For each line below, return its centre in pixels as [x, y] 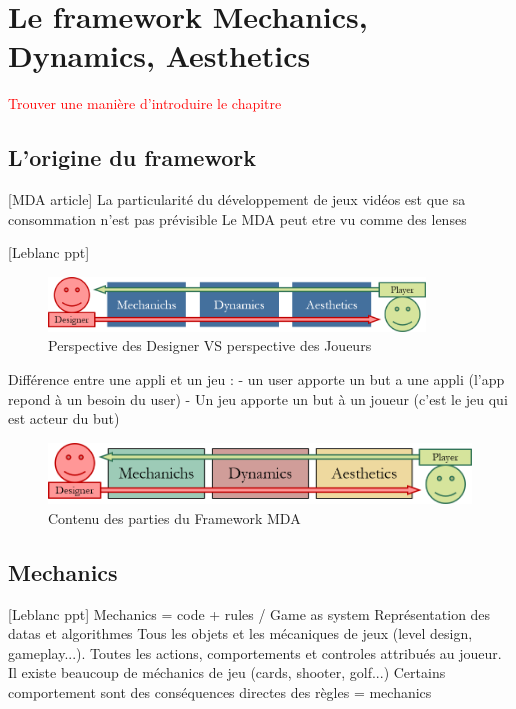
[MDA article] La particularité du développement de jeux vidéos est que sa [237, 199]
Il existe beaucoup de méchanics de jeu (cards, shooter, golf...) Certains [227, 672]
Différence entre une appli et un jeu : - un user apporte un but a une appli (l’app [256, 378]
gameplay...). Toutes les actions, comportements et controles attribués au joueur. [255, 652]
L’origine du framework [132, 157]
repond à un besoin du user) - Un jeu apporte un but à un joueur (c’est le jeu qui [258, 398]
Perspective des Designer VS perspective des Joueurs [210, 345]
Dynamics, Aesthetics [159, 55]
